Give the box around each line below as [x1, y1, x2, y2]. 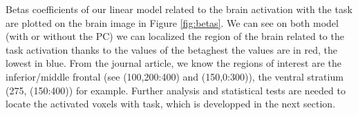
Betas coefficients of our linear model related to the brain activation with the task [6, 2, 352, 16]
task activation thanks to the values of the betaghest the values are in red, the [6, 42, 337, 56]
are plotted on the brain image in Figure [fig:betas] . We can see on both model [6, 15, 339, 30]
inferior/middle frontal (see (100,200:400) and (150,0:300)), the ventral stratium [6, 69, 343, 83]
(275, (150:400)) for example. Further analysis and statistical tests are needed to [6, 83, 346, 97]
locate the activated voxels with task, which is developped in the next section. [6, 96, 336, 111]
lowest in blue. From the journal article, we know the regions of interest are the [6, 56, 341, 70]
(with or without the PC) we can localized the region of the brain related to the [6, 29, 344, 43]
